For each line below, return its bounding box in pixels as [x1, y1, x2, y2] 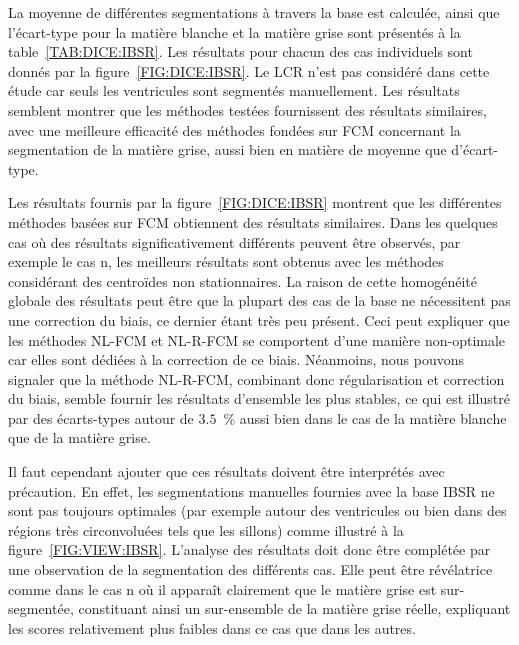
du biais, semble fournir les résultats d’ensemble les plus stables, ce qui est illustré [8, 388, 510, 409]
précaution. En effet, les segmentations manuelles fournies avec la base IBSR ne [8, 480, 495, 501]
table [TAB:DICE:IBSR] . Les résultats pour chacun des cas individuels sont [8, 41, 473, 62]
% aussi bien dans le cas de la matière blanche [223, 407, 507, 428]
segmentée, [8, 598, 74, 619]
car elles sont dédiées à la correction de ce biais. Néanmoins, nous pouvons [8, 349, 464, 370]
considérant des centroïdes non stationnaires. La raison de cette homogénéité [8, 270, 477, 291]
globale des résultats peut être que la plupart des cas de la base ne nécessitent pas [8, 290, 511, 311]
